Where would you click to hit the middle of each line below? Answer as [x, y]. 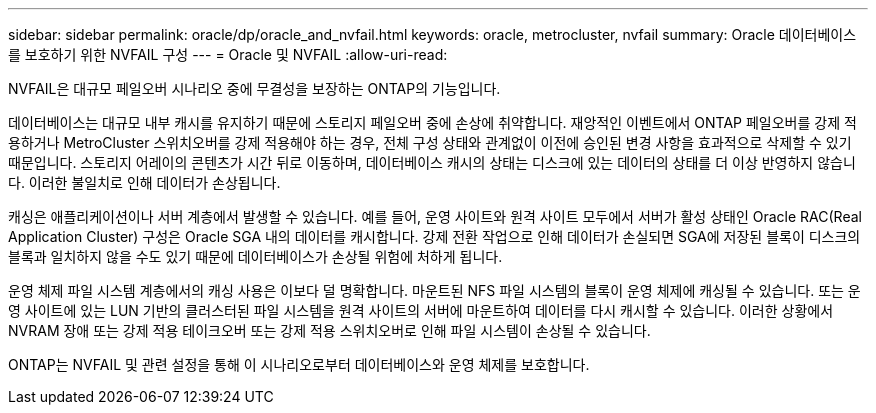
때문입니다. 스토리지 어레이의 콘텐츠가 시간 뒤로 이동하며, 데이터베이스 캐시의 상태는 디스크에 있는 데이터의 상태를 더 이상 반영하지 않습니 [432, 162]
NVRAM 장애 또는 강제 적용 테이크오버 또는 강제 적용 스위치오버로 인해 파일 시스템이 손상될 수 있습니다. [329, 330]
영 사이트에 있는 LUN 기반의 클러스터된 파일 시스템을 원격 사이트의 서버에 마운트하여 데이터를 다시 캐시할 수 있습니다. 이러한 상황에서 [421, 310]
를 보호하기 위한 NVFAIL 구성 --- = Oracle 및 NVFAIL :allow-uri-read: [228, 54]
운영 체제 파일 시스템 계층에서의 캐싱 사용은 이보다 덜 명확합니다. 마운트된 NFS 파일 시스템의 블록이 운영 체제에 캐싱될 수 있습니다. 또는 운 [434, 290]
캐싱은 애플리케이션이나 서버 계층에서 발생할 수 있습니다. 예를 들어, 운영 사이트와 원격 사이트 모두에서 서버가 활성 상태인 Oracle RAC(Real [435, 216]
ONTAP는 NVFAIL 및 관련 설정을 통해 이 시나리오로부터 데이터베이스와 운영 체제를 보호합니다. [299, 364]
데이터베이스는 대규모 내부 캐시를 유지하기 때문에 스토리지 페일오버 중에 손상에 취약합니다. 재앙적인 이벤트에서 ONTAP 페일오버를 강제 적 [432, 122]
